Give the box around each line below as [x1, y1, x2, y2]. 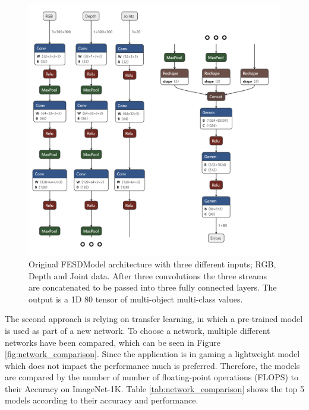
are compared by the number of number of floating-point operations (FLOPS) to [5, 371, 299, 383]
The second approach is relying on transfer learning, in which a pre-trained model [5, 313, 303, 325]
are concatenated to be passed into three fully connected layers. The [29, 281, 277, 294]
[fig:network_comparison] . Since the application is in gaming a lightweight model [5, 348, 300, 360]
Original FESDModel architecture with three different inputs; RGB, [29, 257, 276, 270]
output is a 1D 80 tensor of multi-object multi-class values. [29, 292, 243, 305]
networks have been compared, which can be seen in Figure [5, 336, 220, 348]
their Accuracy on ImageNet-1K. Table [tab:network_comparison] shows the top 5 [5, 382, 304, 395]
